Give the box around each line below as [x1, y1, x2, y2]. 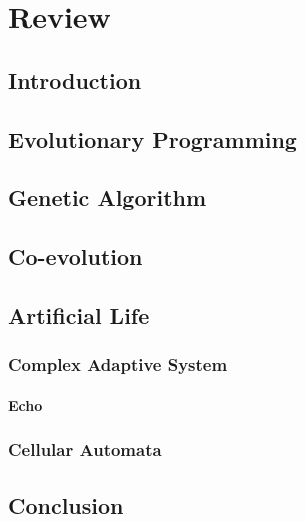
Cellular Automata [8, 437, 162, 462]
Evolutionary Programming [8, 123, 297, 154]
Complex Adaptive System [8, 352, 228, 377]
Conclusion [8, 489, 124, 520]
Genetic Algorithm [8, 182, 207, 213]
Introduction [8, 64, 142, 95]
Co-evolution [8, 241, 143, 272]
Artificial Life [8, 299, 150, 330]
